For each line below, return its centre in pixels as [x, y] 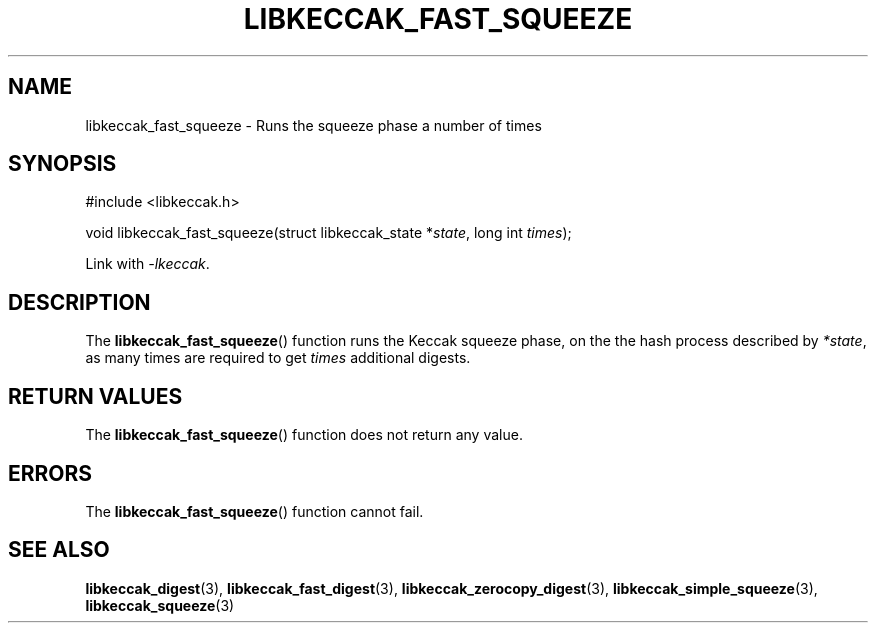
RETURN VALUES [95, 396]
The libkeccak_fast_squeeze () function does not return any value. [304, 435]
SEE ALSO [59, 550]
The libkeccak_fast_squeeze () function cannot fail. [254, 511]
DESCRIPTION [79, 302]
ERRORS [50, 473]
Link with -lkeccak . [147, 264]
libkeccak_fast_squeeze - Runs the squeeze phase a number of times [313, 125]
